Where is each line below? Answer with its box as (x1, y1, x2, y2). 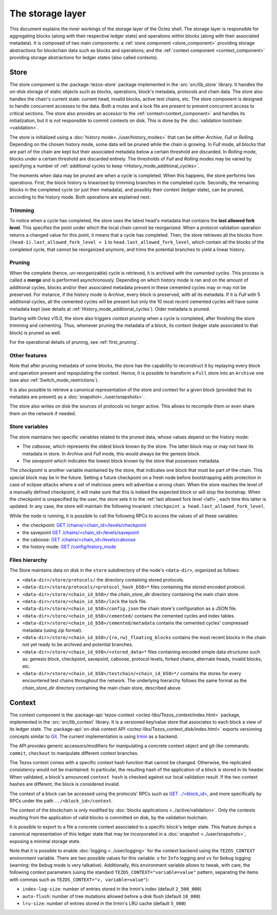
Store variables (9, 423, 48, 430)
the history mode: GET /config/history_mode (22, 543, 116, 550)
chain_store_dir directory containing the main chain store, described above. (22, 684, 182, 691)
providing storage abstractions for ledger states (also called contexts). (9, 55, 159, 61)
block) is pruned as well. (9, 329, 62, 336)
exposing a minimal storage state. (9, 838, 81, 844)
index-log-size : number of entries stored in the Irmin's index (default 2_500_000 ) (22, 886, 202, 892)
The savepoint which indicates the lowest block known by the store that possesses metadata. (22, 458, 221, 464)
